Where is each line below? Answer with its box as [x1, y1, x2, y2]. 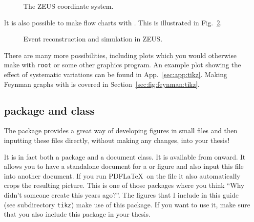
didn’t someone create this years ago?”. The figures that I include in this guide [4, 189, 239, 200]
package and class [4, 102, 95, 118]
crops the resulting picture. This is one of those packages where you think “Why [4, 180, 245, 190]
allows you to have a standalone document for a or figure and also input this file [4, 161, 244, 171]
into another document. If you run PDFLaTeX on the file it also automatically [4, 170, 240, 181]
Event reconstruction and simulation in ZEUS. [23, 34, 163, 44]
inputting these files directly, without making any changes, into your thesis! [4, 135, 230, 145]
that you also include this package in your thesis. [4, 209, 150, 219]
